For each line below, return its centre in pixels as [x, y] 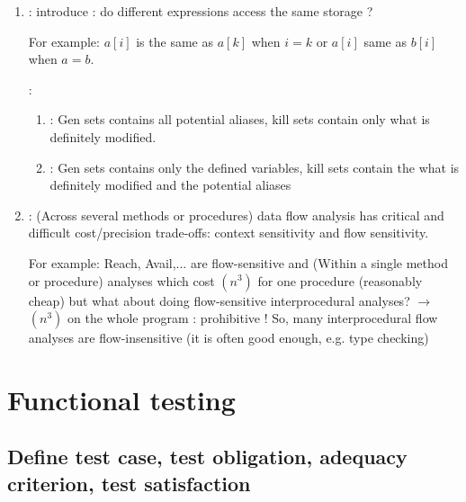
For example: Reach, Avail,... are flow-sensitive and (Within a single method [238, 262]
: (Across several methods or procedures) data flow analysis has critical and [236, 215]
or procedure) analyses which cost [121, 280]
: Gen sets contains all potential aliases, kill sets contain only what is [240, 119]
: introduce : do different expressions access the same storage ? [201, 11]
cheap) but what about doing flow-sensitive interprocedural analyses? [219, 300]
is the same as [175, 41]
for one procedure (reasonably [340, 280]
